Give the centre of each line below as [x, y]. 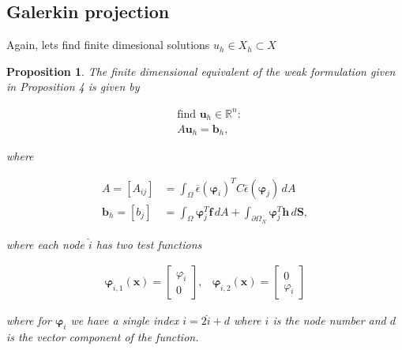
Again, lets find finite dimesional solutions [108, 45]
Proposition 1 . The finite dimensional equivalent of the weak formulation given [201, 71]
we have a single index [125, 320]
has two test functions [149, 244]
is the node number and [329, 320]
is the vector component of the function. [103, 337]
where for [29, 320]
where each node [45, 244]
